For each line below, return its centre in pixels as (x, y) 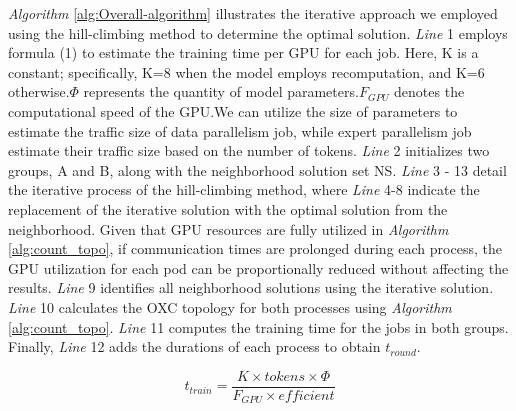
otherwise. (39, 91)
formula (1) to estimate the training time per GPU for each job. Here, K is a (243, 52)
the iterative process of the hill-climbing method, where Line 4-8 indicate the (244, 189)
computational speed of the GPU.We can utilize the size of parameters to (233, 110)
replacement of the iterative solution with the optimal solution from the (228, 208)
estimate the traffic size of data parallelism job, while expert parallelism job (240, 130)
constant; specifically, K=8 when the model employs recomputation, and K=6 (246, 71)
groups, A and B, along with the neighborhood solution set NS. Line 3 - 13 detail (257, 169)
